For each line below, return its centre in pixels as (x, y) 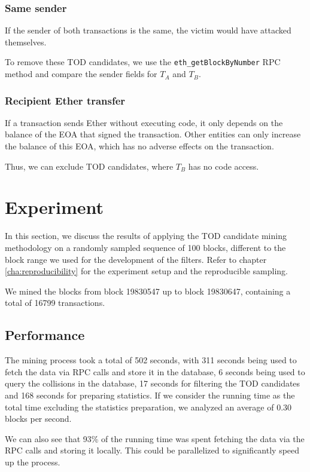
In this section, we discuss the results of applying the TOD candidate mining (146, 236)
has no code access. (224, 166)
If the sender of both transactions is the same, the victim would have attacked (148, 30)
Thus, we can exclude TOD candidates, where (89, 166)
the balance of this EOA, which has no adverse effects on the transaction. (139, 146)
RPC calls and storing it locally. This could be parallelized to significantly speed (152, 450)
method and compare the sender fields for (81, 74)
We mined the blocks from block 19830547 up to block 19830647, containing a (148, 291)
